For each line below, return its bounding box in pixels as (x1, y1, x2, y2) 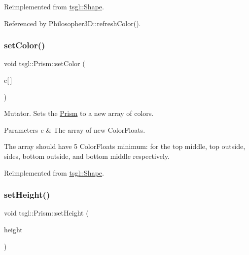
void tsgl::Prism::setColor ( (4, 58, 85, 69)
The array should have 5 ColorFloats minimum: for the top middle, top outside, (4, 141, 246, 151)
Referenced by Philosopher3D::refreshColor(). (4, 18, 141, 28)
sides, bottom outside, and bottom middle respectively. (4, 150, 170, 161)
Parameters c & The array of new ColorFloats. (4, 124, 145, 135)
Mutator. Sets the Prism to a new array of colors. (4, 108, 154, 118)
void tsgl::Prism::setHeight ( (4, 208, 89, 218)
